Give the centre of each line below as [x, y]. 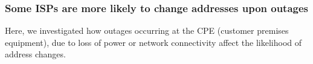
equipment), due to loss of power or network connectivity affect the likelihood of [153, 42]
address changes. [35, 54]
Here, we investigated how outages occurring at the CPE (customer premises [147, 30]
